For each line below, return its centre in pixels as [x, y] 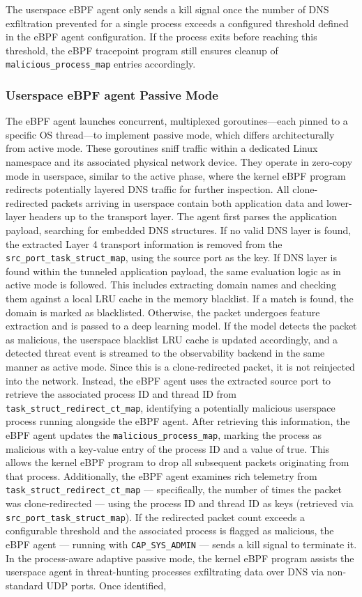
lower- [339, 202]
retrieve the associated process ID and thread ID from [121, 394]
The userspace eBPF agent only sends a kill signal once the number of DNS [167, 9]
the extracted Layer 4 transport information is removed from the [144, 243]
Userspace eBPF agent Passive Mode [112, 94]
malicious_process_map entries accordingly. [101, 64]
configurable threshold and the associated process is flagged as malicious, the [170, 530]
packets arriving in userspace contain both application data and [187, 202]
